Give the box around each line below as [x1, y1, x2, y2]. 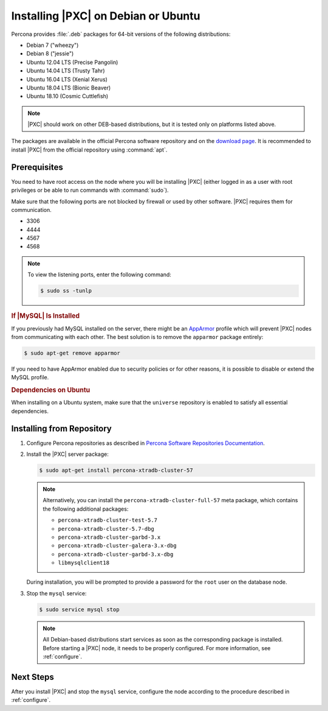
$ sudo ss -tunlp [40, 287, 92, 295]
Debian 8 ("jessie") [26, 50, 74, 57]
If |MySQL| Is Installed [11, 312, 80, 320]
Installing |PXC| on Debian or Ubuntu [11, 9, 200, 23]
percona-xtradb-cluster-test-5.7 [58, 517, 158, 524]
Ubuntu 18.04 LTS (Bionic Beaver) [26, 84, 111, 91]
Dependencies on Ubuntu [11, 386, 91, 394]
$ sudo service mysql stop [39, 606, 120, 613]
